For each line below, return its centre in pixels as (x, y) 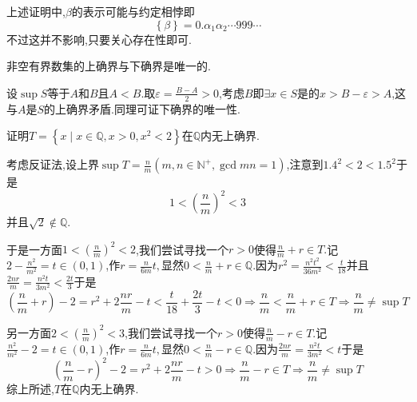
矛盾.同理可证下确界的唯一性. (165, 108)
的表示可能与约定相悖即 (133, 11)
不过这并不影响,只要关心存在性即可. (99, 39)
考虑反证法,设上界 (53, 164)
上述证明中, (36, 11)
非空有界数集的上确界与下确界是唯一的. (109, 66)
